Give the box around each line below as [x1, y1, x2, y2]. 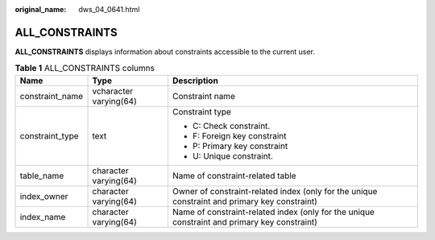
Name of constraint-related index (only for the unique [172, 206, 375, 217]
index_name [19, 211, 66, 222]
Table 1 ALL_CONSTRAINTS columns [14, 63, 155, 74]
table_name [19, 170, 64, 181]
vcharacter [92, 85, 134, 97]
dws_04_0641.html [78, 5, 140, 14]
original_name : [14, 5, 67, 14]
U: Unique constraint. [192, 150, 274, 161]
